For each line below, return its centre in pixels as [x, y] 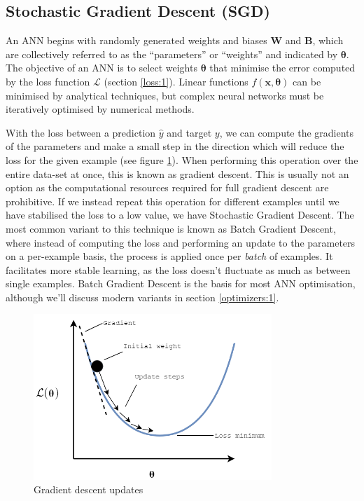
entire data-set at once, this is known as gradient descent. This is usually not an [177, 173]
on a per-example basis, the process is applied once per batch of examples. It [169, 256]
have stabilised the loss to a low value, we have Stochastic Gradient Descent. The [180, 215]
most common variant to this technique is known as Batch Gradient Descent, [171, 228]
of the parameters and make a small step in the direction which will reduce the [175, 146]
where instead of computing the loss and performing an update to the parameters [181, 242]
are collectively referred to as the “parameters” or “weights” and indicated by [172, 54]
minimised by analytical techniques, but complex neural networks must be [165, 95]
